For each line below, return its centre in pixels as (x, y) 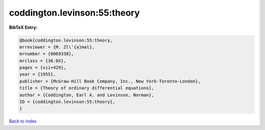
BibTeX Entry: (23, 27)
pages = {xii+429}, (43, 68)
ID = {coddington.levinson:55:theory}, (67, 102)
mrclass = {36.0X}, (43, 61)
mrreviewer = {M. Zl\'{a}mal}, (57, 47)
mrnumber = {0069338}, (47, 54)
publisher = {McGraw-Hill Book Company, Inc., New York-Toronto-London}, (110, 81)
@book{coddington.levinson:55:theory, (66, 40)
